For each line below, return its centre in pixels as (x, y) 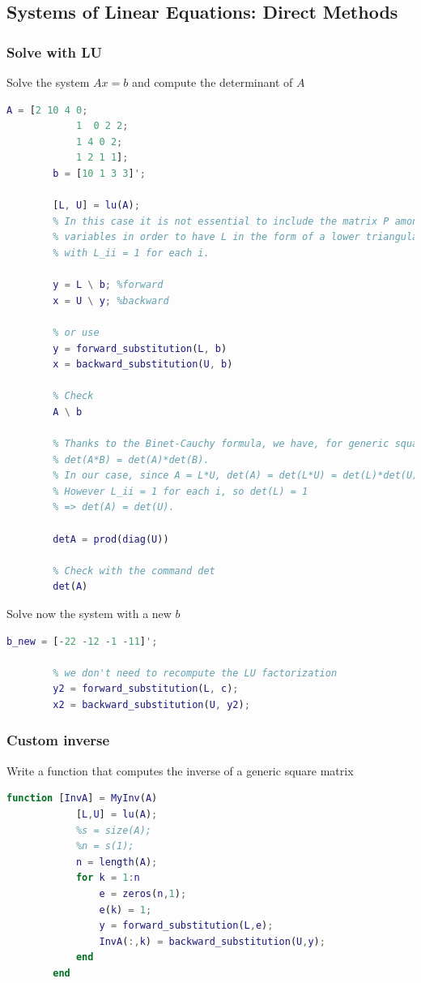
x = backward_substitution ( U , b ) (143, 365)
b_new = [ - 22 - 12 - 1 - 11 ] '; (82, 641)
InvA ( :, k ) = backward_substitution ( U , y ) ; (212, 941)
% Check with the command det (134, 571)
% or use (76, 332)
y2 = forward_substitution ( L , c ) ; (146, 689)
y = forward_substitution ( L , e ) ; (186, 926)
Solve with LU (55, 52)
